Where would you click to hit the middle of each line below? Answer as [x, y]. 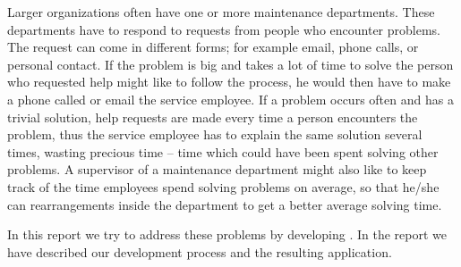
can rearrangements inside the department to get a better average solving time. [225, 204]
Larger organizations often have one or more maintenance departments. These [221, 12]
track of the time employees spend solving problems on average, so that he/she [223, 186]
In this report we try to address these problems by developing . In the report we [227, 234]
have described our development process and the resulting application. [200, 251]
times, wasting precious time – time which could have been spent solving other [223, 151]
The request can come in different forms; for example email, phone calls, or [213, 47]
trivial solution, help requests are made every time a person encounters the [213, 117]
